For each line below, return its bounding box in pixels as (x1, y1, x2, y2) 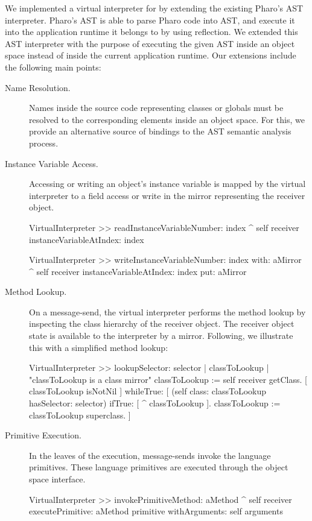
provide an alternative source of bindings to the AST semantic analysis (29, 125, 291, 137)
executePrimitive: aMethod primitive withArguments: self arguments (29, 505, 283, 517)
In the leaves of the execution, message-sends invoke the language (29, 449, 271, 461)
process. (29, 136, 59, 149)
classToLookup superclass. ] (29, 408, 131, 421)
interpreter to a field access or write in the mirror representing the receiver (29, 189, 305, 201)
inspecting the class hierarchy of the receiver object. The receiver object (29, 317, 294, 330)
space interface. (29, 473, 86, 485)
